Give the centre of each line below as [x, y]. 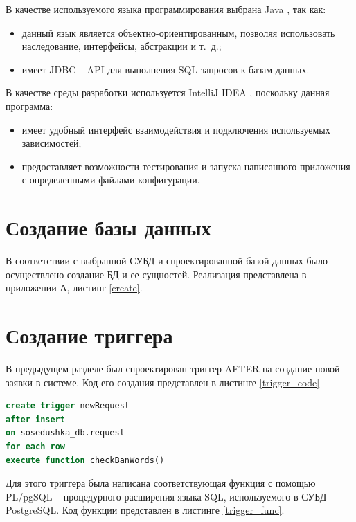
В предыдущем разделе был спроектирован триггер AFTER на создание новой [173, 368]
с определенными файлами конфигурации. [111, 180]
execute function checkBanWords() [85, 460]
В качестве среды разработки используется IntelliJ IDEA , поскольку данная [168, 92]
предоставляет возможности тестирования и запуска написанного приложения [186, 166]
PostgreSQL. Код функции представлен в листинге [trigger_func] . [145, 510]
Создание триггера [89, 335]
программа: [29, 106]
